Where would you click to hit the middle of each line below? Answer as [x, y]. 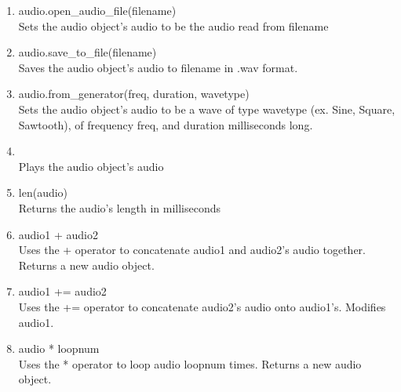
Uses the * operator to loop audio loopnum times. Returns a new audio [190, 363]
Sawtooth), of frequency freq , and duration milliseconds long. [166, 124]
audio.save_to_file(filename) [87, 52]
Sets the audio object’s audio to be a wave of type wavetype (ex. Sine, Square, [207, 109]
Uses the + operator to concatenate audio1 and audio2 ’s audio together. [192, 250]
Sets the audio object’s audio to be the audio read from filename [173, 25]
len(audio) [43, 192]
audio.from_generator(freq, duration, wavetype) [134, 94]
